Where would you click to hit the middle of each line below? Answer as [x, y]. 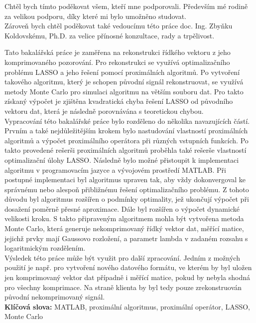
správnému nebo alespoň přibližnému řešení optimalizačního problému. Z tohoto [127, 189]
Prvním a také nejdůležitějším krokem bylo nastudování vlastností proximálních [126, 131]
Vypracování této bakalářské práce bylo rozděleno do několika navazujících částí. [127, 121]
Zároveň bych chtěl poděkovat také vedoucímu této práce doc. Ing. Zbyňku [119, 26]
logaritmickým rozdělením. [45, 248]
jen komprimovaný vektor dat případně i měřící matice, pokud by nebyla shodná [127, 277]
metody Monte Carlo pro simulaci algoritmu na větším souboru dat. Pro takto [124, 91]
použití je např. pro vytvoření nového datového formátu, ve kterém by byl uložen [128, 267]
